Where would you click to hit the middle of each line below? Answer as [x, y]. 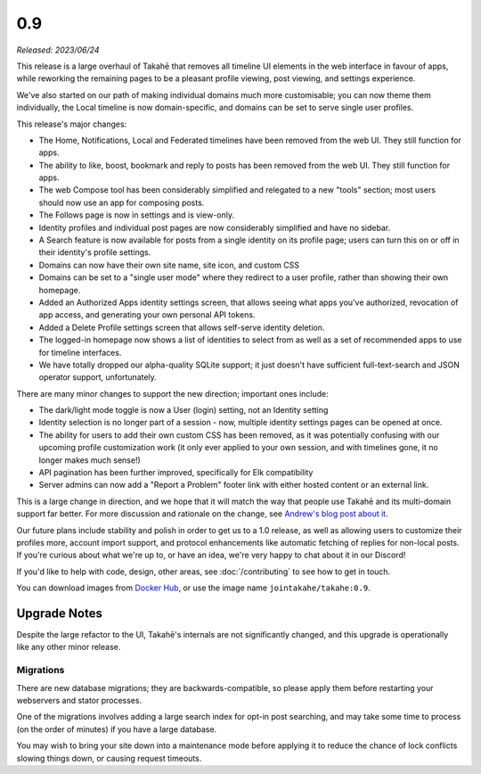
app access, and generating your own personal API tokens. [147, 315]
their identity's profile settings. [95, 252]
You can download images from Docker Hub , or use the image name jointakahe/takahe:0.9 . [193, 588]
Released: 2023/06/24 [58, 50]
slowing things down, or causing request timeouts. [109, 758]
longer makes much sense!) [90, 460]
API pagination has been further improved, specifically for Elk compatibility [176, 473]
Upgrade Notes [59, 613]
